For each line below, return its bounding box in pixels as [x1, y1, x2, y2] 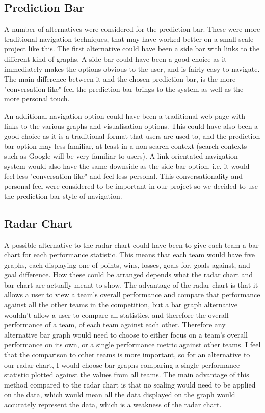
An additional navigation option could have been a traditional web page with [4, 110, 245, 121]
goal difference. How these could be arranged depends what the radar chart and [4, 269, 253, 280]
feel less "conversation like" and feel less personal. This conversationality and [4, 170, 243, 181]
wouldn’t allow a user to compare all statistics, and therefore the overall [4, 309, 229, 320]
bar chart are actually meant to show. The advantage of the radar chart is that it [4, 279, 258, 290]
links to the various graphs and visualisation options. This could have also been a [4, 120, 258, 131]
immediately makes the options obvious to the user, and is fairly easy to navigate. [4, 63, 260, 74]
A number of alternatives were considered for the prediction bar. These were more [4, 23, 260, 34]
